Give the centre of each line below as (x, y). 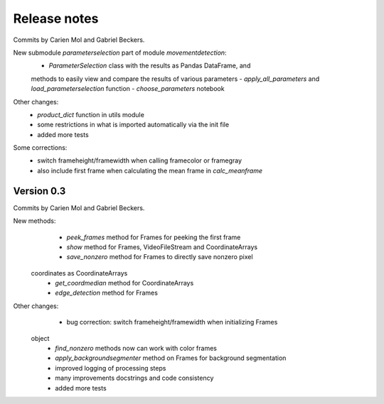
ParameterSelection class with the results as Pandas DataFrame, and (150, 66)
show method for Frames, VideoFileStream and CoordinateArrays (162, 247)
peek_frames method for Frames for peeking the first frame (154, 237)
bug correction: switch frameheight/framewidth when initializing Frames (172, 322)
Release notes (56, 18)
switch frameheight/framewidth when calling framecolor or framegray (139, 160)
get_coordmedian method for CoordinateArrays (124, 283)
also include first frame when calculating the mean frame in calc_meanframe (150, 170)
